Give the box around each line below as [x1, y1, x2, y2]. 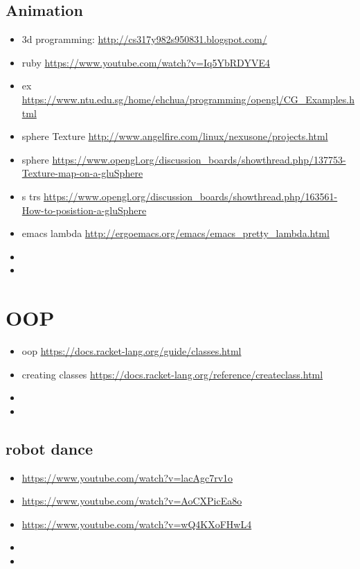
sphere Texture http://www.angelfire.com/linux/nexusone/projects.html [21, 129, 328, 143]
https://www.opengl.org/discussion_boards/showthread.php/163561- [44, 189, 338, 203]
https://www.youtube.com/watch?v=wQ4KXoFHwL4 [21, 516, 252, 531]
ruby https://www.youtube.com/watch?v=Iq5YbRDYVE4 [21, 55, 270, 69]
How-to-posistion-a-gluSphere [21, 202, 147, 217]
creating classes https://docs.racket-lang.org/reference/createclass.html [21, 367, 323, 381]
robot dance [6, 437, 93, 459]
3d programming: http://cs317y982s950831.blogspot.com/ [21, 32, 267, 46]
